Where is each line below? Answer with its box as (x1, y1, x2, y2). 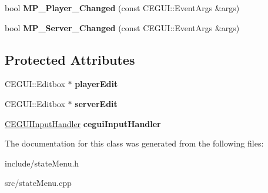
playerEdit (75, 78, 118, 90)
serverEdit (75, 97, 118, 109)
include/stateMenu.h (5, 157, 79, 169)
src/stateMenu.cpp (5, 177, 72, 189)
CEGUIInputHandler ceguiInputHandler (5, 117, 161, 129)
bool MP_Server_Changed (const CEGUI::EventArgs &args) (5, 21, 240, 34)
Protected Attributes (5, 50, 135, 68)
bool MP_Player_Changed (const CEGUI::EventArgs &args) (5, 2, 240, 14)
